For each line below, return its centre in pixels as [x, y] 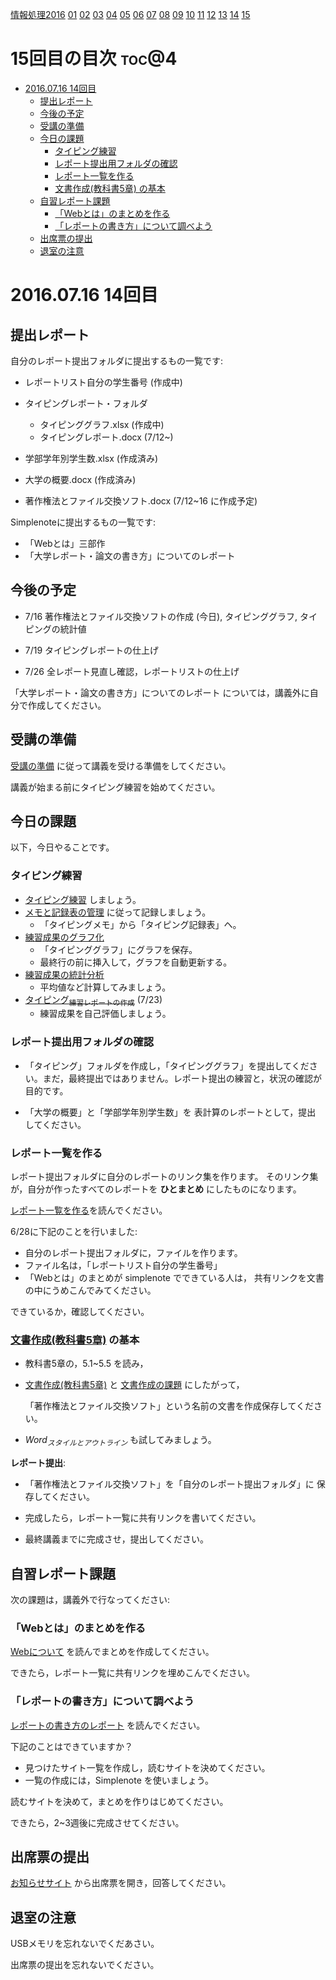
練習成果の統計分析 [64, 974]
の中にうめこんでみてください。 [90, 1290]
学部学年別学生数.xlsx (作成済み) [91, 458]
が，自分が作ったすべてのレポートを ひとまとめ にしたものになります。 [156, 1189]
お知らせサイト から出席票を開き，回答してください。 [121, 1883]
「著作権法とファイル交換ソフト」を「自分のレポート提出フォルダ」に [169, 1484]
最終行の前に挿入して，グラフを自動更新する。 [136, 962]
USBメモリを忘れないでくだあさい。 [85, 1944]
